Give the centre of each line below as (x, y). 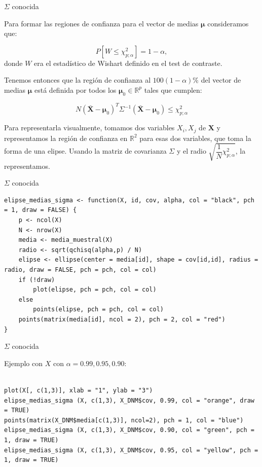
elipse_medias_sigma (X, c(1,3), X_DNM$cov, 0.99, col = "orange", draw (129, 400)
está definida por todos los (76, 89)
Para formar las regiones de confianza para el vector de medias (101, 23)
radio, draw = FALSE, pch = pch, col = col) (80, 270)
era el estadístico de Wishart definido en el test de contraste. (128, 63)
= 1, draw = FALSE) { (41, 210)
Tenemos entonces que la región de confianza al (78, 80)
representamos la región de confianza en (66, 138)
